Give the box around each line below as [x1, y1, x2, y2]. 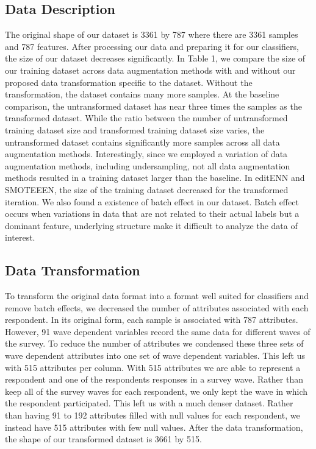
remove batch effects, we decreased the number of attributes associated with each [5, 301, 309, 314]
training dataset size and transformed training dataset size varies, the [5, 123, 265, 136]
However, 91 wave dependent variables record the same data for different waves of [5, 325, 311, 338]
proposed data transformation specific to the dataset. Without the [5, 76, 253, 88]
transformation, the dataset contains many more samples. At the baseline [5, 88, 279, 101]
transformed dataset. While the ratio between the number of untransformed [5, 111, 288, 124]
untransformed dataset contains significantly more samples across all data [5, 135, 280, 148]
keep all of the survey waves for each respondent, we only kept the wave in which [5, 384, 308, 397]
